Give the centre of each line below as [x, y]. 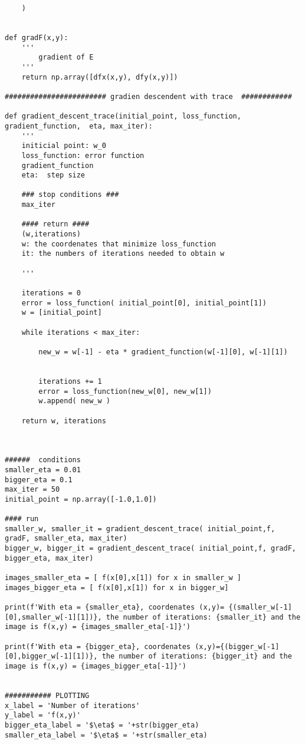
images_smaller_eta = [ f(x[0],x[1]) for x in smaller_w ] [123, 578]
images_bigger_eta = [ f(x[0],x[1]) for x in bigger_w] [117, 587]
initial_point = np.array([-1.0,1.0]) [81, 499]
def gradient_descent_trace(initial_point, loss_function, [123, 116]
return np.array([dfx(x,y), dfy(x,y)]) [100, 77]
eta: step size [53, 175]
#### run [22, 519]
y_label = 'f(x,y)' [43, 715]
